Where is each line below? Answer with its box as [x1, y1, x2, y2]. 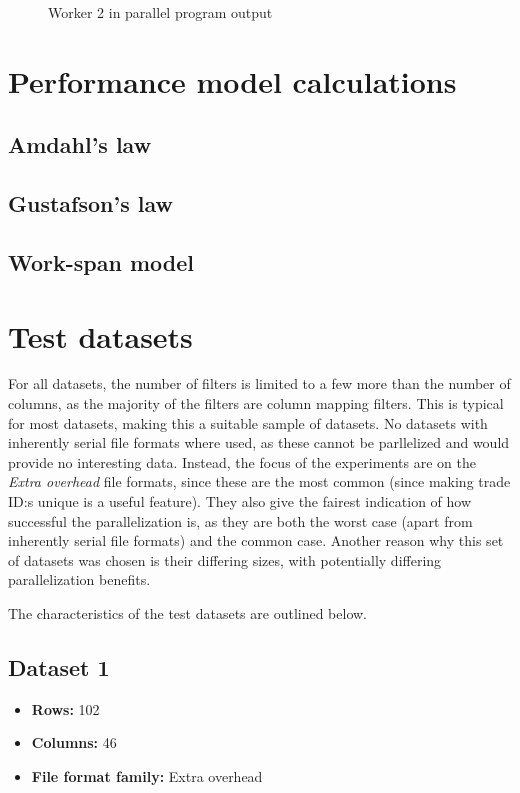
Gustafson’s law [8, 188, 173, 219]
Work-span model [8, 246, 194, 277]
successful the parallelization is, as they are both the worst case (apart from [8, 510, 473, 531]
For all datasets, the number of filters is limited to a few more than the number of [8, 373, 511, 394]
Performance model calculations [8, 60, 457, 101]
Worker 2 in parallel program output [48, 2, 273, 22]
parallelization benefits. [8, 569, 151, 590]
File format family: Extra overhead [31, 765, 263, 786]
